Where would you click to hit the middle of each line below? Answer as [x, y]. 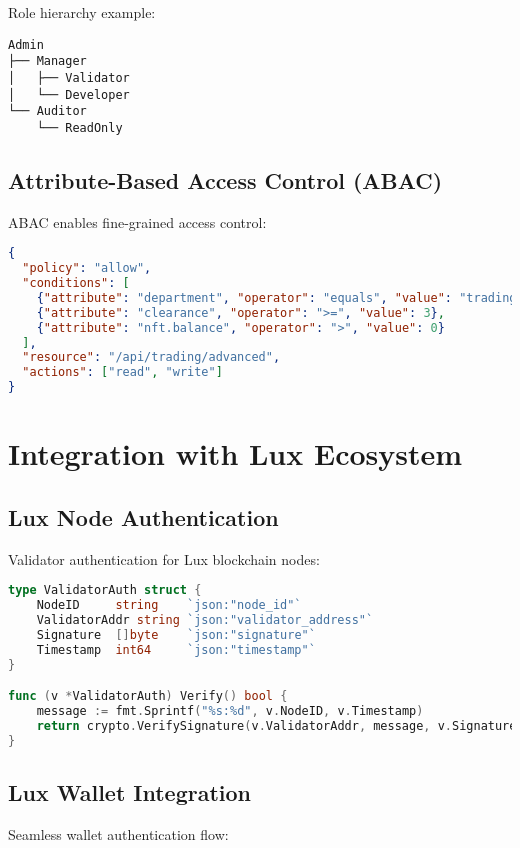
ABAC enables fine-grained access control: [137, 221]
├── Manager [47, 61]
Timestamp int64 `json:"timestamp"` [176, 649]
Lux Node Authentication [143, 516]
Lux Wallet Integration [130, 792]
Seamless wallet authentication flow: [118, 833]
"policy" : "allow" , [87, 268]
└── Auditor [47, 111]
